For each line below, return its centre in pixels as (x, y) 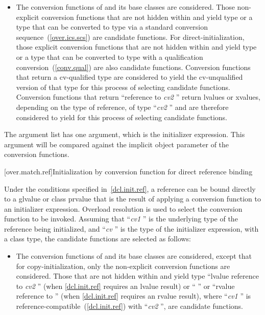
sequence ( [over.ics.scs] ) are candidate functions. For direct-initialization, (130, 37)
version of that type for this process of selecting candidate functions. (123, 87)
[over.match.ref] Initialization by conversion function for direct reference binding (128, 171)
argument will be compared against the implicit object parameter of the (117, 144)
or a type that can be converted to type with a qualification (110, 57)
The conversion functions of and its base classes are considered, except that (134, 256)
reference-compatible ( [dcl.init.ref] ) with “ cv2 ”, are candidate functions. (130, 306)
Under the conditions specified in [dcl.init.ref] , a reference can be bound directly (130, 188)
